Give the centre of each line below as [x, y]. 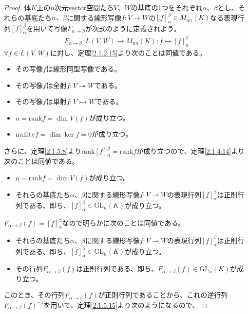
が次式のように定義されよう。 [133, 28]
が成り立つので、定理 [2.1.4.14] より [191, 150]
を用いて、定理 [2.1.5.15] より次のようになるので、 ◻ [126, 305]
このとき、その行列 [35, 295]
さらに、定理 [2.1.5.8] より [43, 150]
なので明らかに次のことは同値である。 [124, 222]
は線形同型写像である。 [84, 69]
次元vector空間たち [84, 7]
